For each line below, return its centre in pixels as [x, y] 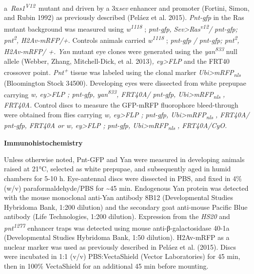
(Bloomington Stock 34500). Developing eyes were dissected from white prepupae [125, 82]
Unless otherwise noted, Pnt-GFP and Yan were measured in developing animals [124, 159]
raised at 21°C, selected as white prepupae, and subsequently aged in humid [117, 169]
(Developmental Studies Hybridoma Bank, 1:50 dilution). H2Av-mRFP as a [117, 237]
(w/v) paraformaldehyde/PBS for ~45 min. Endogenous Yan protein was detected [126, 188]
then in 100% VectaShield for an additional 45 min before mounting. [106, 265]
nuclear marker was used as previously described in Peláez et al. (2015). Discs [120, 247]
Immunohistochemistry [43, 143]
